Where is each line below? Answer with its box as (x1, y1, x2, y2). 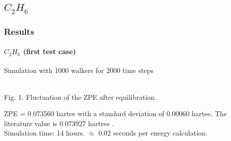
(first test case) (23, 46, 76, 57)
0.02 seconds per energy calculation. (98, 128, 208, 138)
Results (4, 25, 34, 37)
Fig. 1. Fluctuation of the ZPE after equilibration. (4, 91, 156, 102)
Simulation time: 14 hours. (4, 128, 85, 138)
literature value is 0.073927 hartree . (4, 118, 114, 128)
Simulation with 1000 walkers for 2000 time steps (4, 65, 154, 75)
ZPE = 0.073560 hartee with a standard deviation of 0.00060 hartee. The (4, 108, 227, 119)
